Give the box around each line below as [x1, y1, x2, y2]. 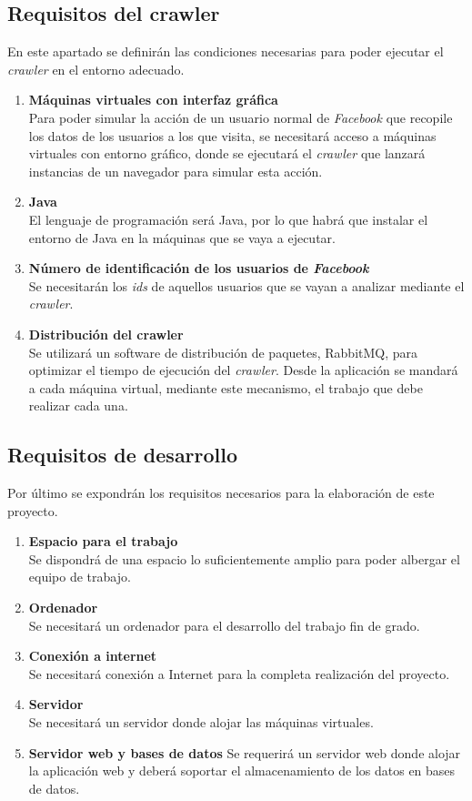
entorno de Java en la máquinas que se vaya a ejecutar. [28, 228, 336, 247]
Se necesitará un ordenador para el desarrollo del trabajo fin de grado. [28, 615, 420, 634]
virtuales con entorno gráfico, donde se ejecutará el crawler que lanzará [28, 144, 426, 163]
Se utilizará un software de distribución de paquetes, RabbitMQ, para [28, 342, 418, 361]
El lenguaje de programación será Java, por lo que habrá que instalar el [28, 209, 428, 228]
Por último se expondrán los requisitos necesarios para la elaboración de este [7, 483, 435, 502]
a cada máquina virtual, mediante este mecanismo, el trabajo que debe [28, 378, 423, 397]
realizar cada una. [28, 396, 128, 415]
